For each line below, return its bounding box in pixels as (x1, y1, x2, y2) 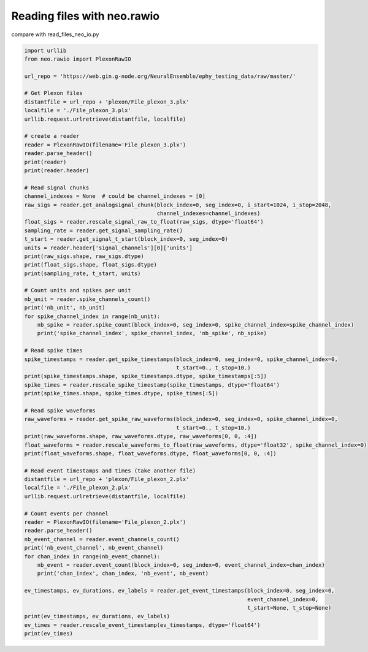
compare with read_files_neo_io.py (11, 31, 99, 38)
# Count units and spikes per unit (24, 287, 131, 294)
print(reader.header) (24, 167, 90, 174)
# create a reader (24, 132, 80, 140)
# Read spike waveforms (24, 407, 96, 414)
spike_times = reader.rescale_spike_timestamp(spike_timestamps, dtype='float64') (24, 381, 280, 389)
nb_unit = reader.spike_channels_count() (24, 295, 151, 303)
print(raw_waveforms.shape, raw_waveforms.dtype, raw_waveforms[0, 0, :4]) (24, 433, 258, 440)
